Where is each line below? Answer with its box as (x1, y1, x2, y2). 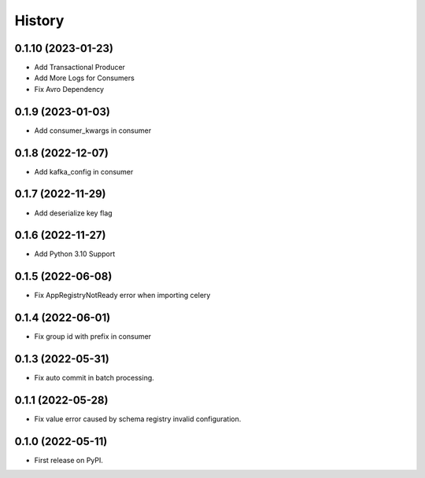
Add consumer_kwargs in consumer (34, 126, 152, 135)
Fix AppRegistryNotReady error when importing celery (34, 291, 211, 300)
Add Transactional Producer (34, 63, 126, 72)
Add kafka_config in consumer (34, 167, 134, 176)
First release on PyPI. (34, 456, 104, 465)
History (14, 12, 65, 29)
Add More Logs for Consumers (34, 73, 135, 83)
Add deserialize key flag (34, 208, 113, 218)
